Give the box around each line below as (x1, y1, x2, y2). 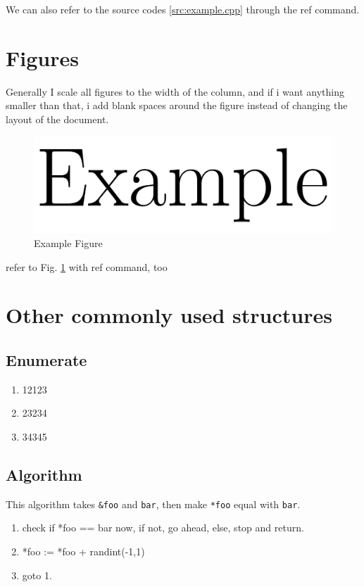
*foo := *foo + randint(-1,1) (22, 543, 145, 558)
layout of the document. (6, 111, 109, 126)
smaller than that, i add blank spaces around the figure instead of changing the (6, 98, 348, 113)
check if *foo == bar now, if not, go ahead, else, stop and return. (22, 520, 304, 535)
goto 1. (22, 567, 52, 582)
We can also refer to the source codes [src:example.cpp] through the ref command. (6, 2, 360, 16)
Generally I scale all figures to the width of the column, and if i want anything (6, 84, 345, 99)
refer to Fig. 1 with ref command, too (6, 259, 168, 274)
